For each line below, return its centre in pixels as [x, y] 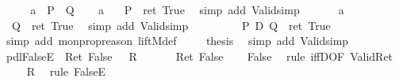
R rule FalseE [66, 71]
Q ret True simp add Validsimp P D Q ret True [171, 25]
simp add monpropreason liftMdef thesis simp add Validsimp [177, 41]
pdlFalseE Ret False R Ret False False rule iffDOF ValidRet [199, 56]
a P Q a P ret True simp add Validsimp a [187, 9]
